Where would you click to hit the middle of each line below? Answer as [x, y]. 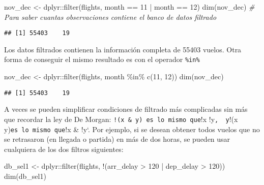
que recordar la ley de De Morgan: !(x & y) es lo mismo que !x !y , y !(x [121, 119]
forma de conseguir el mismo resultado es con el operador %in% [102, 59]
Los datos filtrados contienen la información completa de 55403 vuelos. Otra [123, 49]
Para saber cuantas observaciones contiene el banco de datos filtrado [110, 17]
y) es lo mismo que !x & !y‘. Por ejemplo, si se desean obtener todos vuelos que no [132, 129]
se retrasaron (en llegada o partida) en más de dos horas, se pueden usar [117, 139]
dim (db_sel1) [25, 176]
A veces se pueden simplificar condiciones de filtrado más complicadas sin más [126, 109]
